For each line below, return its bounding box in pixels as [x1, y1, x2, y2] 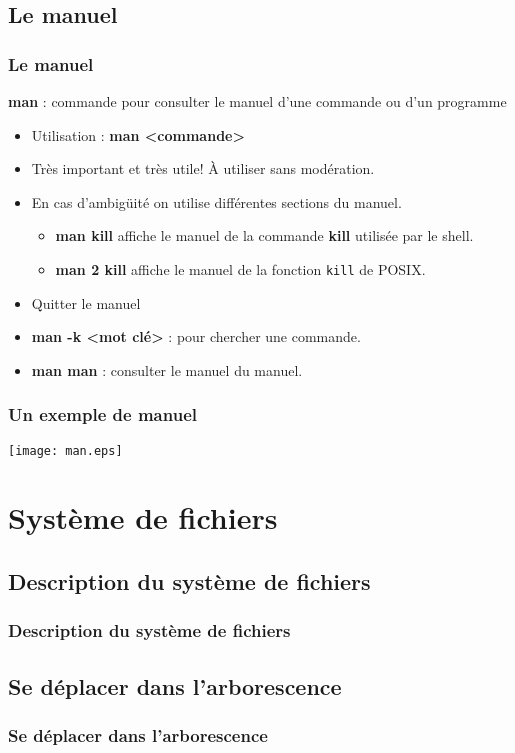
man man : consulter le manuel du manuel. [31, 359, 303, 380]
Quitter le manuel [31, 292, 141, 313]
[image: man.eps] [8, 443, 123, 458]
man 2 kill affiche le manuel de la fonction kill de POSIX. [55, 258, 426, 279]
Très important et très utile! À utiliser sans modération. [31, 158, 375, 179]
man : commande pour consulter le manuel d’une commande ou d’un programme [8, 91, 507, 111]
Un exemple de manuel [8, 402, 197, 427]
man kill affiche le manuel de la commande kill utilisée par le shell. [55, 225, 474, 246]
